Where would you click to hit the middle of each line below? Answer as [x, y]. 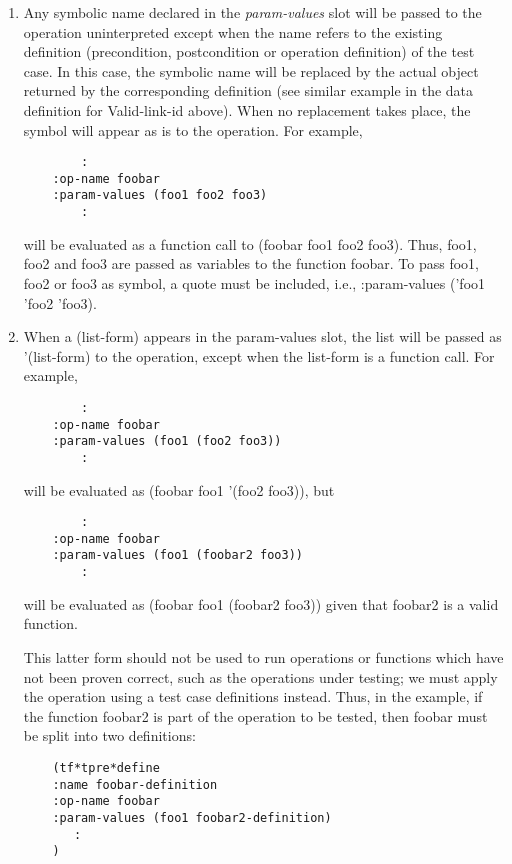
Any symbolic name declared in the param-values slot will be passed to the [252, 12]
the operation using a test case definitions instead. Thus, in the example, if [253, 696]
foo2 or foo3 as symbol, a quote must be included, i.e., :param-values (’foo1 [254, 282]
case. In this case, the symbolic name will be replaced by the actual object [251, 70]
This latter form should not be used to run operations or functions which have [263, 656]
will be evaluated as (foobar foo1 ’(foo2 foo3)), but [179, 489]
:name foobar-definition [135, 784]
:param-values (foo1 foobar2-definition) [192, 817]
